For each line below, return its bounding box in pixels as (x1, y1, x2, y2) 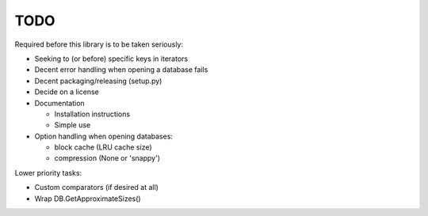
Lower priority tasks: (14, 168, 82, 177)
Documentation (34, 98, 85, 108)
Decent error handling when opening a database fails (34, 65, 208, 74)
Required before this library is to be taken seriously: (14, 40, 184, 49)
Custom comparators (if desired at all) (34, 183, 159, 192)
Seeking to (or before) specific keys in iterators (34, 54, 189, 63)
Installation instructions (54, 109, 131, 119)
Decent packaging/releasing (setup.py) (34, 76, 162, 85)
